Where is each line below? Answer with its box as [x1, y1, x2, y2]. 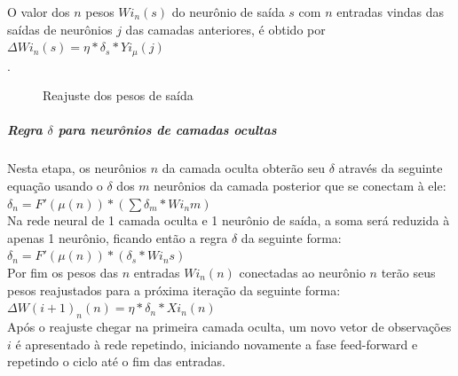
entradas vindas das [336, 3, 445, 20]
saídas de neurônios [7, 20, 113, 38]
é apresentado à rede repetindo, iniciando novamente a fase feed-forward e [15, 334, 418, 353]
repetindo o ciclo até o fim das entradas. [7, 352, 225, 371]
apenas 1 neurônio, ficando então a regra [7, 228, 228, 247]
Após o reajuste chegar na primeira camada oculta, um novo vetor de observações [7, 317, 452, 335]
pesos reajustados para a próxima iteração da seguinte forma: [7, 280, 341, 299]
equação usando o [7, 176, 103, 194]
